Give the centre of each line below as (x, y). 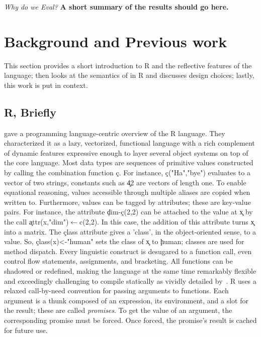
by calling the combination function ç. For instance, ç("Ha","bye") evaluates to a (127, 173)
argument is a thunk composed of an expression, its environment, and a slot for (126, 300)
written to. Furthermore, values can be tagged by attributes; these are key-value (127, 202)
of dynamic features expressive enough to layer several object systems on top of (126, 152)
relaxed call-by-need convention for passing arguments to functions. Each (116, 291)
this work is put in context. (46, 85)
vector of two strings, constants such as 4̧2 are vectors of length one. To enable (125, 182)
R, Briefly (30, 112)
